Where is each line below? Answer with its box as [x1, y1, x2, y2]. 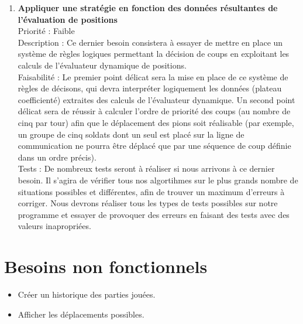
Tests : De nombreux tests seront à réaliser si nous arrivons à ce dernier [18, 162, 275, 175]
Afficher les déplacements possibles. [18, 308, 144, 320]
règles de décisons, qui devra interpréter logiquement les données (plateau [18, 82, 282, 94]
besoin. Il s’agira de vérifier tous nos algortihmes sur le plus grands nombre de [18, 173, 298, 186]
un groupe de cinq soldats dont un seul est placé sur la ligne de [18, 128, 245, 140]
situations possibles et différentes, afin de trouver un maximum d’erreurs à [18, 185, 285, 197]
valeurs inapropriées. [18, 220, 91, 232]
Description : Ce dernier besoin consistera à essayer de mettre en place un [18, 36, 283, 48]
